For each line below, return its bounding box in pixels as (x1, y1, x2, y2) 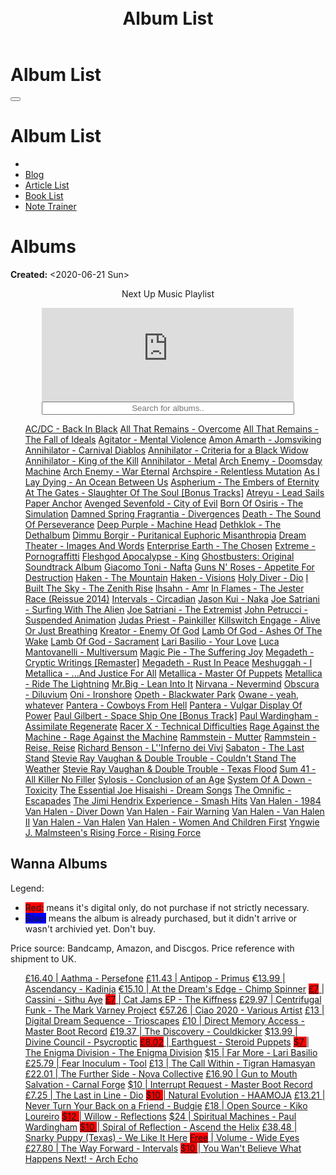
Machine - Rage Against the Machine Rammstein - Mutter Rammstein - (24, 731, 317, 743)
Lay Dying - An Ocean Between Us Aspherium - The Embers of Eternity (24, 476, 320, 488)
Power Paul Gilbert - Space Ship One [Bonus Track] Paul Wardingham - (24, 709, 319, 721)
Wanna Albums (10, 856, 108, 873)
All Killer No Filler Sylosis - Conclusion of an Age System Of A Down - (24, 773, 312, 785)
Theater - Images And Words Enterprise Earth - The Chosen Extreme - (24, 539, 316, 551)
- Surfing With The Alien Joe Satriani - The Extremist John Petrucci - (24, 603, 308, 615)
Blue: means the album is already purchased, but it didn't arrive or (24, 912, 298, 924)
